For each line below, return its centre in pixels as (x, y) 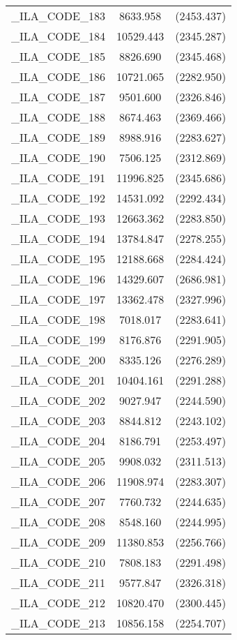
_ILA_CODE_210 (58, 562)
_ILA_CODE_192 (58, 198)
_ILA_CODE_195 (58, 259)
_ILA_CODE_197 (58, 299)
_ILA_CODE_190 (58, 157)
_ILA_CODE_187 (58, 97)
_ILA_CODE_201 (58, 380)
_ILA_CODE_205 (58, 461)
